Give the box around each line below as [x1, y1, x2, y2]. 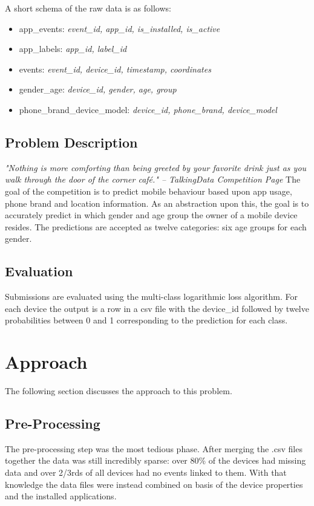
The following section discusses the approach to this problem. [5, 384, 232, 397]
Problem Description [5, 132, 138, 151]
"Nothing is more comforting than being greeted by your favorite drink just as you [5, 161, 307, 174]
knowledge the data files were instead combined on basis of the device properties [5, 478, 303, 490]
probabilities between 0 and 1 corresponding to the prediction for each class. [5, 314, 288, 326]
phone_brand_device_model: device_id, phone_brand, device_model [19, 103, 277, 115]
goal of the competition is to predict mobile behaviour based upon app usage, [5, 184, 292, 197]
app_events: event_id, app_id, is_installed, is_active [19, 22, 220, 34]
